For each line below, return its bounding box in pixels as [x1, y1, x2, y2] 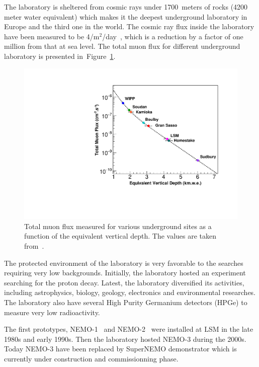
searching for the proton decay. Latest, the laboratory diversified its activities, [4, 277, 244, 287]
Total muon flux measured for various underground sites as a [24, 221, 212, 231]
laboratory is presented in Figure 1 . [4, 50, 116, 61]
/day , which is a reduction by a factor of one [102, 31, 243, 41]
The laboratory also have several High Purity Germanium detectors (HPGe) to [4, 297, 247, 307]
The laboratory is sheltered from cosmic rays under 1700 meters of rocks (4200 [4, 2, 248, 12]
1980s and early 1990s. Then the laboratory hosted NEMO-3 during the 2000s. [4, 333, 246, 344]
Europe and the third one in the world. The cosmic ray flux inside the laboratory [4, 21, 254, 32]
